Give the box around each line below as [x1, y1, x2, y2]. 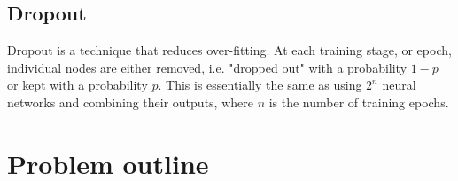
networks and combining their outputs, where [7, 92, 253, 111]
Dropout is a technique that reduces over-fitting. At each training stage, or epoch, [7, 41, 452, 59]
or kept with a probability [7, 75, 148, 94]
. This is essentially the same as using [158, 75, 362, 94]
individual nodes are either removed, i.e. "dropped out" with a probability [7, 58, 408, 76]
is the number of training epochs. [268, 92, 449, 111]
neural [382, 75, 416, 94]
